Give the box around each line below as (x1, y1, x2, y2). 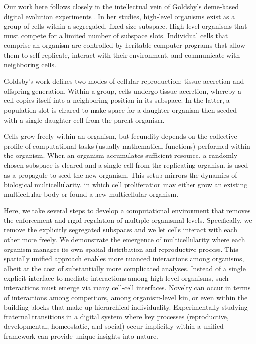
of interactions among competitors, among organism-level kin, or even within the (4, 292, 248, 302)
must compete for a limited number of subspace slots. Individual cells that (4, 30, 228, 40)
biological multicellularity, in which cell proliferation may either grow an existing (4, 179, 248, 189)
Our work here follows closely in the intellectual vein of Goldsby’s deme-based (4, 1, 239, 11)
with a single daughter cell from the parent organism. (4, 114, 165, 125)
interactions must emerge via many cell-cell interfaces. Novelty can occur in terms (4, 282, 251, 293)
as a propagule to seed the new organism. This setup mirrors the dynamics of (4, 169, 237, 180)
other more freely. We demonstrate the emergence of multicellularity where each (4, 234, 245, 245)
